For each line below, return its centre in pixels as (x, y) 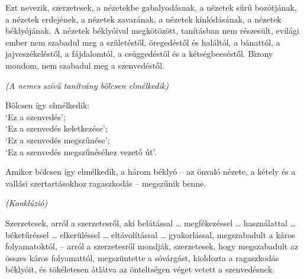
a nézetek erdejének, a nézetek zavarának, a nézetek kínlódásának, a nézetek (143, 19)
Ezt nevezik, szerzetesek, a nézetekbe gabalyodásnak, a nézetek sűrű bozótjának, (151, 7)
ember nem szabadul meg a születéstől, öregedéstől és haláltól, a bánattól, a (143, 42)
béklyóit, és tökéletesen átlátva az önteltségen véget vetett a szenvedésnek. (140, 269)
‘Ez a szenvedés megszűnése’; (58, 139)
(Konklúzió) (27, 203)
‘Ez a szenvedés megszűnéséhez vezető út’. (81, 151)
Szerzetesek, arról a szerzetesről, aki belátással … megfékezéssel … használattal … (151, 222)
